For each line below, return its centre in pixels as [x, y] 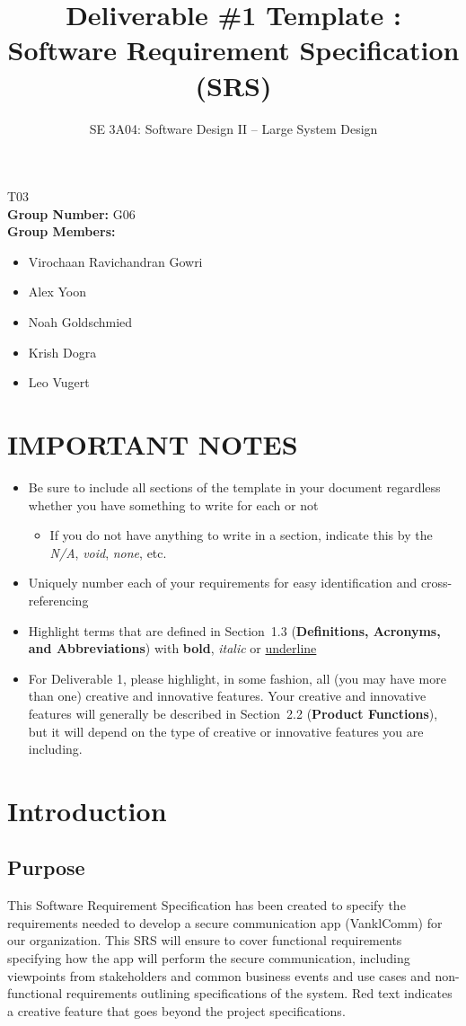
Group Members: [62, 231]
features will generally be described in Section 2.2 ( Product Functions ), [233, 713]
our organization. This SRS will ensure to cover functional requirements [205, 940]
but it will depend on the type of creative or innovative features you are [226, 731]
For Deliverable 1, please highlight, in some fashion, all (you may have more [237, 678]
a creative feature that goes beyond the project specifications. [176, 1010]
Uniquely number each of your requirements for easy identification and [223, 583]
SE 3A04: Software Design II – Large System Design [233, 128]
